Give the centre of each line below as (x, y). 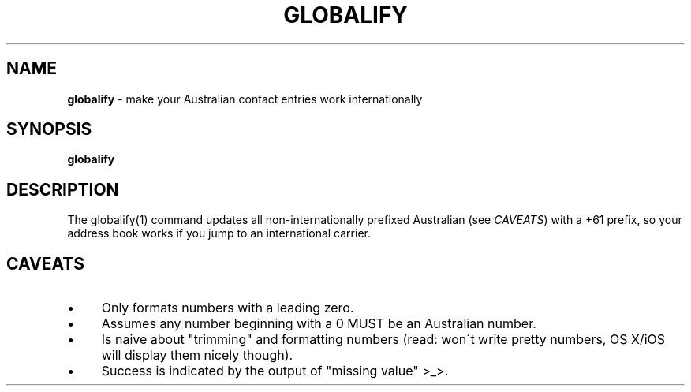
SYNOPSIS (49, 129)
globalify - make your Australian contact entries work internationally (245, 99)
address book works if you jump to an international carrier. (219, 233)
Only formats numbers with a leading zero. (228, 308)
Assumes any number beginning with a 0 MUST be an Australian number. (319, 324)
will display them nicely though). (197, 355)
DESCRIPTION (63, 189)
